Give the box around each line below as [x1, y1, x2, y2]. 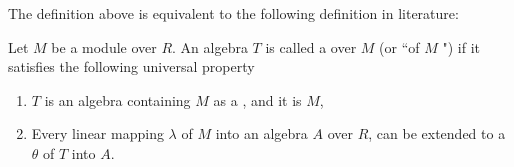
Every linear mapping [31, 123, 164, 144]
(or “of [379, 36, 420, 57]
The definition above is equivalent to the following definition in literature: [8, 3, 459, 23]
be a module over [51, 36, 157, 57]
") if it [442, 36, 481, 57]
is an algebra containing [44, 89, 191, 110]
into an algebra [215, 123, 308, 144]
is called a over [265, 36, 357, 57]
